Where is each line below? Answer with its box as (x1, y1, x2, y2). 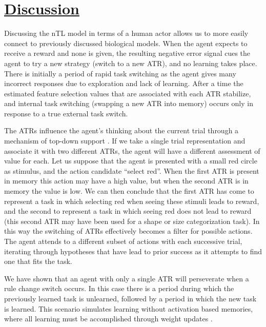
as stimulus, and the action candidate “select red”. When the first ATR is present (4, 165, 259, 176)
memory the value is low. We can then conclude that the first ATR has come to (4, 186, 254, 196)
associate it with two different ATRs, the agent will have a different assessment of (4, 145, 260, 156)
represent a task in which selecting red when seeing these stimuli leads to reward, (4, 195, 259, 206)
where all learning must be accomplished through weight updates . (4, 313, 213, 324)
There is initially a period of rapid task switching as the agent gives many (4, 68, 236, 78)
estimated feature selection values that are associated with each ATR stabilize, (4, 88, 251, 98)
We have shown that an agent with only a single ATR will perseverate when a (4, 273, 249, 283)
